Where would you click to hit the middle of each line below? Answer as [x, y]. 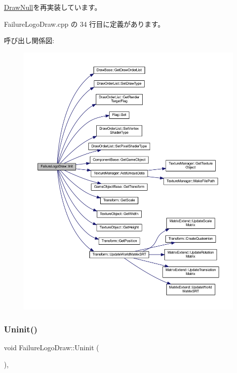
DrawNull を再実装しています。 [53, 7]
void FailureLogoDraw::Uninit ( [52, 347]
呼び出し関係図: [29, 40]
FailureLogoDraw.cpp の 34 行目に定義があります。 [84, 24]
